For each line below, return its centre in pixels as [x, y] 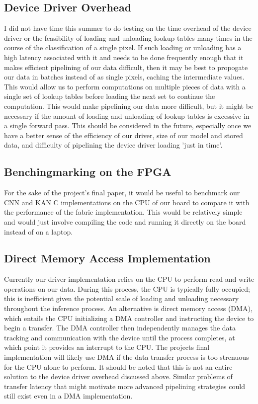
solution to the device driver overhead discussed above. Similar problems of [118, 376]
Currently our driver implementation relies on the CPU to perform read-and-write [129, 279]
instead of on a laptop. [39, 231]
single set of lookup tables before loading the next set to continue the [110, 96]
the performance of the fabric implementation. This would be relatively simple [123, 212]
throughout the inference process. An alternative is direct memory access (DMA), [128, 308]
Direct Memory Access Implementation [107, 258]
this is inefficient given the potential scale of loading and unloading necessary [122, 298]
